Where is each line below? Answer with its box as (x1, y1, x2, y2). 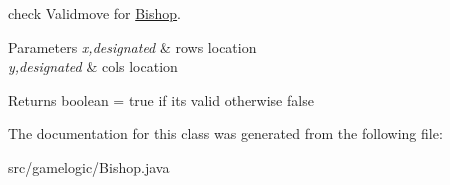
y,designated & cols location (8, 56, 178, 77)
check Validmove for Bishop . (8, 3, 181, 23)
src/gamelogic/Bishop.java (8, 156, 170, 177)
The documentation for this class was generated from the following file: (8, 123, 443, 144)
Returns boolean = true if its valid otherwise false (8, 89, 314, 110)
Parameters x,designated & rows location (8, 36, 257, 57)
